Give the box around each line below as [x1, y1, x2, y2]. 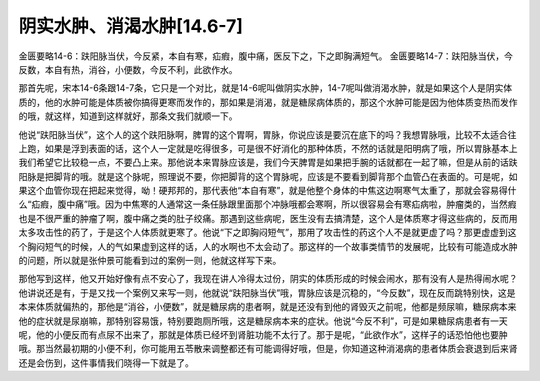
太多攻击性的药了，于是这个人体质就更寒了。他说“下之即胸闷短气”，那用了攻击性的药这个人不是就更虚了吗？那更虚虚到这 [18, 226, 517, 239]
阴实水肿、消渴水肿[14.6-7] [18, 15, 244, 37]
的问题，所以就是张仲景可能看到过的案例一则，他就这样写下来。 [18, 255, 282, 267]
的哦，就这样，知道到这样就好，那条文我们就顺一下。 [18, 110, 238, 122]
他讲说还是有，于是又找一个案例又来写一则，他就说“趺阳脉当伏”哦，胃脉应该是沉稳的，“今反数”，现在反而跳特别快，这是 [18, 286, 516, 299]
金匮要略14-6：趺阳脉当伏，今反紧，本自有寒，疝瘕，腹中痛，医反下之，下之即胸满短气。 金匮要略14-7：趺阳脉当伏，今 [18, 50, 514, 62]
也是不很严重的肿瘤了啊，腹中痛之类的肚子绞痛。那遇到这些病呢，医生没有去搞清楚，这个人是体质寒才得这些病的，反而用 [18, 212, 518, 224]
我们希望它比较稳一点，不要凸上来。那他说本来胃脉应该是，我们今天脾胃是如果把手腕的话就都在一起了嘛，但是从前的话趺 [18, 156, 518, 169]
